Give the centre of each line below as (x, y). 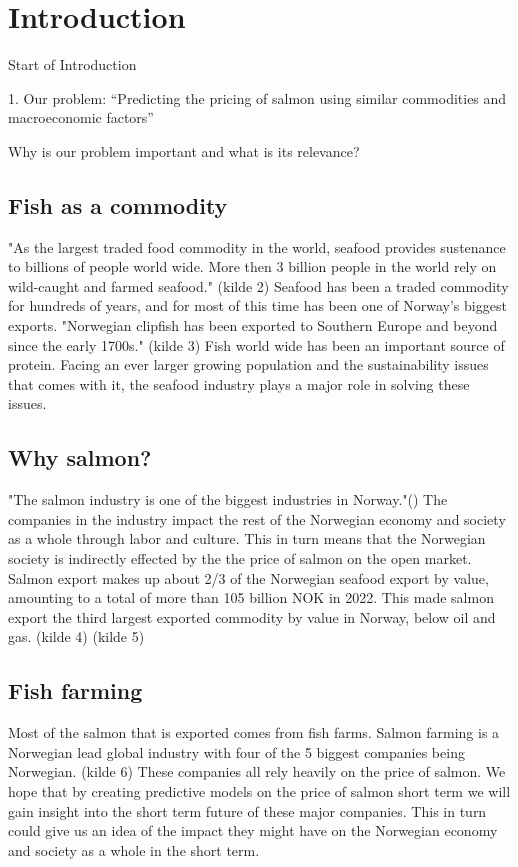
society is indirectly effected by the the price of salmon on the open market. (240, 558)
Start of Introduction (72, 64)
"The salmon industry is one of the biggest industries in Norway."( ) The (228, 499)
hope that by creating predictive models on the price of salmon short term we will (259, 790)
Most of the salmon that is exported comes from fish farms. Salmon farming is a (254, 732)
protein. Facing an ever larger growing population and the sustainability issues (248, 364)
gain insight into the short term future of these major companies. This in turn (247, 810)
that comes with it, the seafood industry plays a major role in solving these (239, 383)
